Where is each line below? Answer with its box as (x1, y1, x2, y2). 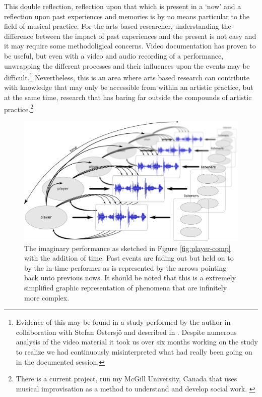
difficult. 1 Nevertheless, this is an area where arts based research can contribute (4, 71, 249, 82)
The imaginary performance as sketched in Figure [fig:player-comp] (24, 242, 231, 253)
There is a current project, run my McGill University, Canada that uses (16, 373, 237, 384)
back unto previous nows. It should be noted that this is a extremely (24, 272, 236, 283)
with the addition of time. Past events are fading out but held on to (24, 253, 234, 263)
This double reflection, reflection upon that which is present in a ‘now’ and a (4, 1, 241, 11)
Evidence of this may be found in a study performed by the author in (16, 317, 231, 327)
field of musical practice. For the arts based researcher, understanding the (4, 21, 231, 31)
